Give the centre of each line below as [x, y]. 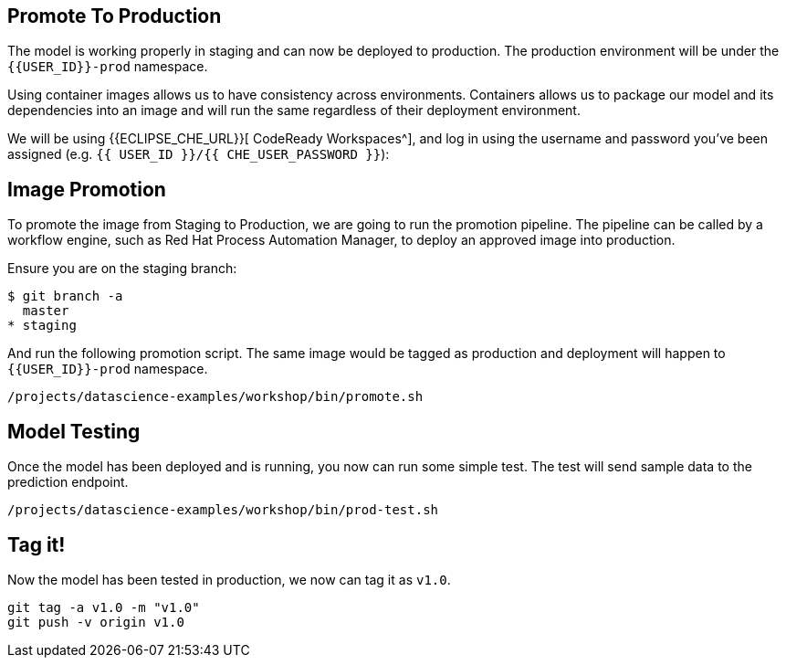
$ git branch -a [65, 296]
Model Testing [74, 431]
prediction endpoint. [68, 482]
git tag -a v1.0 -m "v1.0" [104, 607]
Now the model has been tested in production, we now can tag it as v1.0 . [229, 579]
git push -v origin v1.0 [96, 622]
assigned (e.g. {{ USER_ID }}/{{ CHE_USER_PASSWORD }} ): [199, 154]
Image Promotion [87, 189]
